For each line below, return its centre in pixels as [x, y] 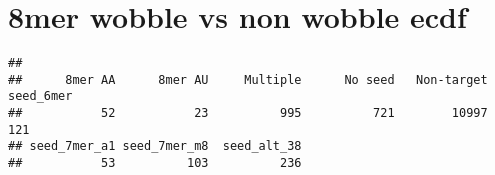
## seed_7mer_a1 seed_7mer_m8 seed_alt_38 [155, 146]
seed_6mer [40, 96]
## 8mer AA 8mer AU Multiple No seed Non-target [248, 79]
